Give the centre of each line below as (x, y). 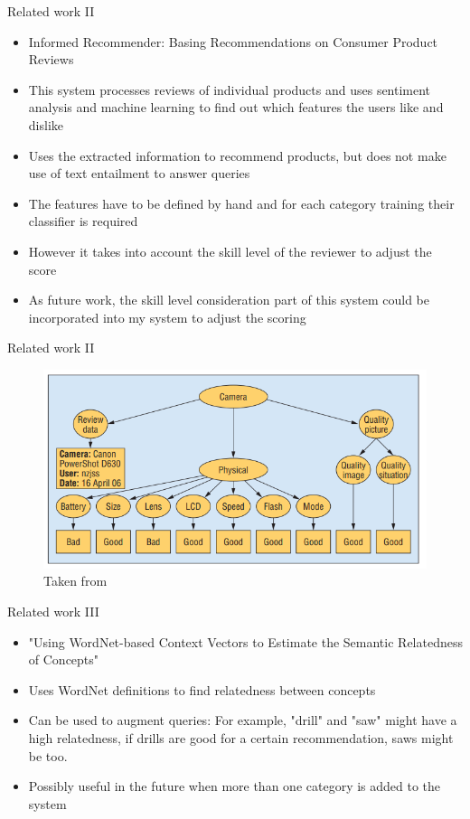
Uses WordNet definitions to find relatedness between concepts (202, 689)
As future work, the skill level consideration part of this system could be (229, 300)
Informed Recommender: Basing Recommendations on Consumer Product (233, 41)
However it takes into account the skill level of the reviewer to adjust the (230, 251)
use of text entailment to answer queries (139, 173)
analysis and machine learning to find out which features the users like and (236, 107)
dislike (46, 124)
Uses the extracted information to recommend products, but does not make (237, 155)
